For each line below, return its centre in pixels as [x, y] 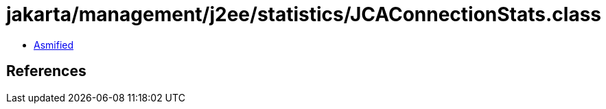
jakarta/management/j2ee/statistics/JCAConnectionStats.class [304, 14]
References [46, 71]
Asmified [54, 45]
